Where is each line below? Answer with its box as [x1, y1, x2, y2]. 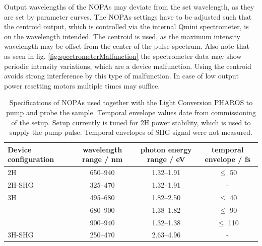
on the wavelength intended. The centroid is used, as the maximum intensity [4, 31, 240, 41]
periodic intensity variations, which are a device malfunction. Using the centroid [4, 60, 251, 71]
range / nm [82, 154, 123, 165]
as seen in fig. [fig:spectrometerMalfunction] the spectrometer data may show [4, 50, 242, 61]
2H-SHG [8, 180, 34, 190]
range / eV [147, 154, 185, 165]
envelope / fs [205, 154, 251, 165]
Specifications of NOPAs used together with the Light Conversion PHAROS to [9, 97, 253, 108]
